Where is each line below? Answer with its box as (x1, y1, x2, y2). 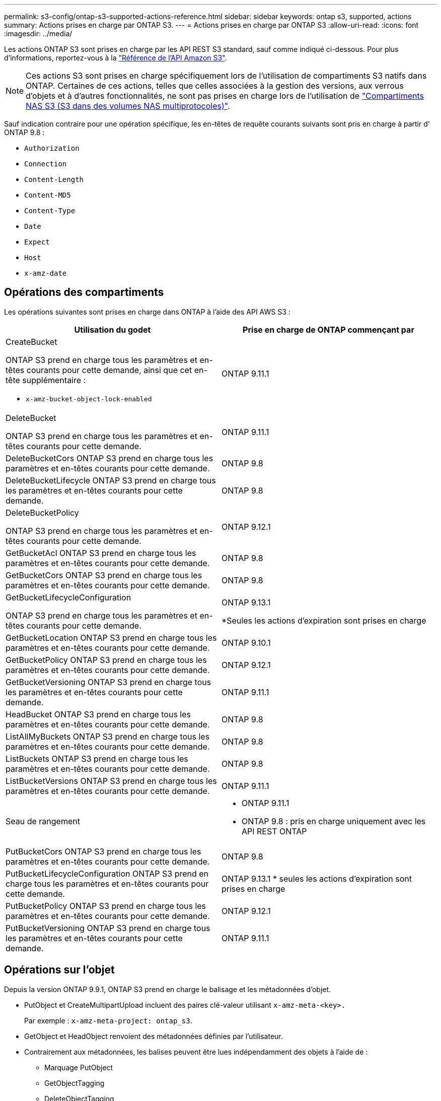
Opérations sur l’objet (4, 963, 115, 976)
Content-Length (24, 175, 84, 183)
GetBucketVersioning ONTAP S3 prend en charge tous (6, 677, 211, 687)
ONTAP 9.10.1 (222, 637, 271, 648)
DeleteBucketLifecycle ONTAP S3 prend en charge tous (6, 475, 216, 485)
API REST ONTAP (242, 826, 307, 836)
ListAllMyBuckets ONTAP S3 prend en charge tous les (6, 731, 210, 742)
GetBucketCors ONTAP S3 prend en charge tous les (6, 570, 202, 580)
